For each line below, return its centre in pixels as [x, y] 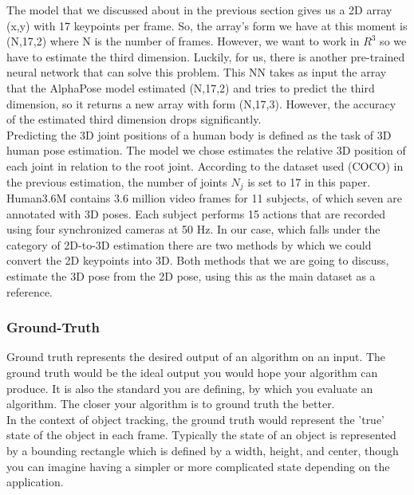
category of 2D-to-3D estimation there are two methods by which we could [189, 244]
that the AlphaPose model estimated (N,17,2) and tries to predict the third [191, 87]
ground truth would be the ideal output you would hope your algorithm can [192, 372]
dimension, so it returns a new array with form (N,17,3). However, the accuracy [201, 103]
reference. [30, 291]
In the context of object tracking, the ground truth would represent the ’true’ [196, 419]
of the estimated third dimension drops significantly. [134, 119]
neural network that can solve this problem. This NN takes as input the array [197, 72]
